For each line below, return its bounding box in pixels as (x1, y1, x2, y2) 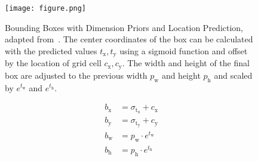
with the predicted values (5, 44, 97, 57)
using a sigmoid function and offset (119, 44, 248, 57)
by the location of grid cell (5, 57, 102, 69)
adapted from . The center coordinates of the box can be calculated (5, 33, 253, 45)
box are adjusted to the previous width (5, 69, 148, 81)
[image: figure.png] (5, 4, 87, 13)
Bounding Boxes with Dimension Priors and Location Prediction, (5, 21, 243, 33)
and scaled (214, 69, 253, 81)
